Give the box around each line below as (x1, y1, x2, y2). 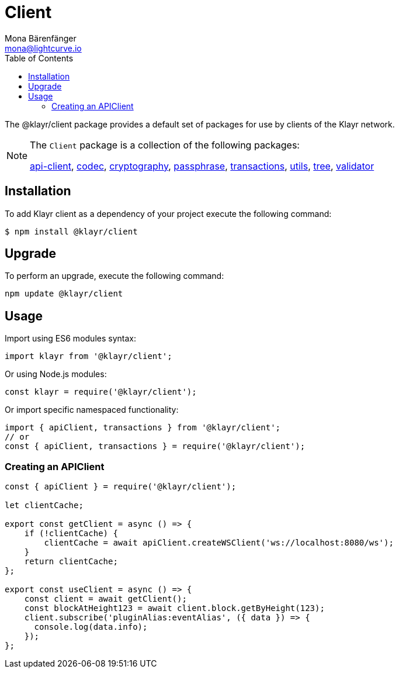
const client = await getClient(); (24, 594, 187, 604)
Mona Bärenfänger (5, 33, 77, 43)
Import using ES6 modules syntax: (5, 333, 136, 344)
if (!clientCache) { (24, 529, 118, 539)
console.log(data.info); (34, 622, 148, 632)
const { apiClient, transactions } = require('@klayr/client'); (5, 441, 306, 451)
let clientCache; (5, 501, 84, 510)
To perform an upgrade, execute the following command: (5, 271, 224, 281)
